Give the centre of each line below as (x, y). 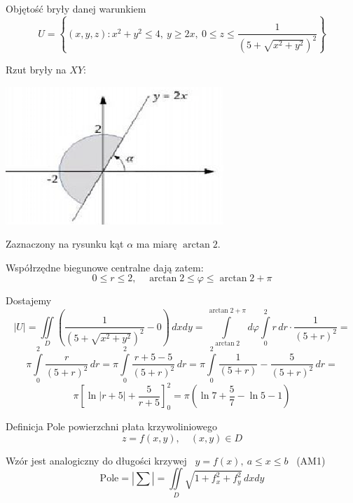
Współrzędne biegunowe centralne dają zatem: (105, 267)
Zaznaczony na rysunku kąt (65, 244)
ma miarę (157, 244)
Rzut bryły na (36, 69)
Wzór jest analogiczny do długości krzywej (96, 460)
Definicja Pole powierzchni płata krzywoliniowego (111, 426)
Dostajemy (29, 300)
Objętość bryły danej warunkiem (76, 8)
